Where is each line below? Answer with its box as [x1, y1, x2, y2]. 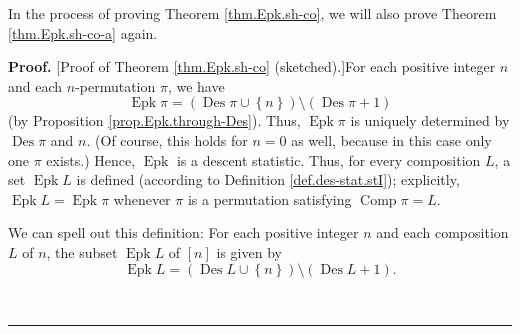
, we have [167, 75, 225, 96]
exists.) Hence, [46, 149, 136, 170]
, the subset [46, 241, 118, 262]
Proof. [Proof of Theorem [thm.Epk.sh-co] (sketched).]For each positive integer [8, 56, 496, 77]
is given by [216, 241, 282, 262]
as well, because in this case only [291, 129, 492, 150]
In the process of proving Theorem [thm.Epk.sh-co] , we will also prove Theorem [8, 3, 497, 23]
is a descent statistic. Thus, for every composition [176, 149, 481, 170]
